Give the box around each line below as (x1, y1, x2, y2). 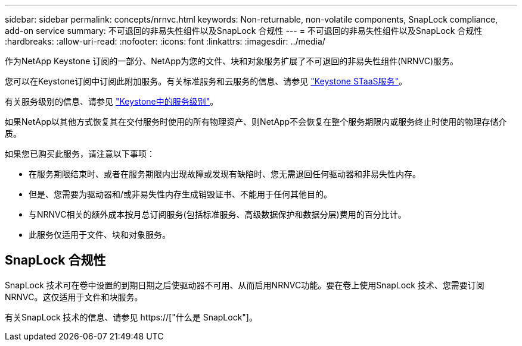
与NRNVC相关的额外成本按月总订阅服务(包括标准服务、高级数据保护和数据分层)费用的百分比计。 (29, 209, 406, 219)
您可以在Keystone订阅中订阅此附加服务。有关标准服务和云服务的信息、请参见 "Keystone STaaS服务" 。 (5, 76, 408, 86)
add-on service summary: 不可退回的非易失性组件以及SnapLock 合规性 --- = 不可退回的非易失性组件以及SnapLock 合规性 (5, 26, 483, 36)
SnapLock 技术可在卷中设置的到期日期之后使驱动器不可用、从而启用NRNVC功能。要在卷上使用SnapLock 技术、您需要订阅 (5, 279, 484, 290)
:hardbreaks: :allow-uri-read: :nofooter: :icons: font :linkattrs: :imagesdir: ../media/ (5, 36, 325, 46)
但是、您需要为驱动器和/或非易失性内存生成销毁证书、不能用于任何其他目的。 (29, 189, 333, 199)
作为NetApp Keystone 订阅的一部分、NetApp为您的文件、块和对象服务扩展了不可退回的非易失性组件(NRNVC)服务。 (5, 56, 459, 66)
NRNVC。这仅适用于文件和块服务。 (5, 291, 143, 302)
